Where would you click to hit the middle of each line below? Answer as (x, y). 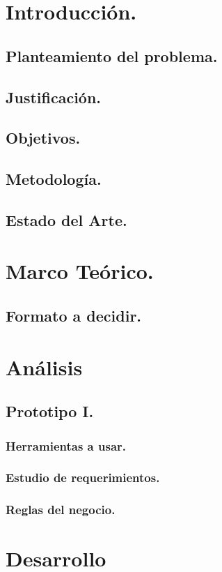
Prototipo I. (50, 411)
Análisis (44, 367)
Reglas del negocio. (61, 510)
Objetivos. (43, 138)
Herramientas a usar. (66, 445)
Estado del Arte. (66, 219)
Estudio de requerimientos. (83, 477)
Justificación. (54, 97)
